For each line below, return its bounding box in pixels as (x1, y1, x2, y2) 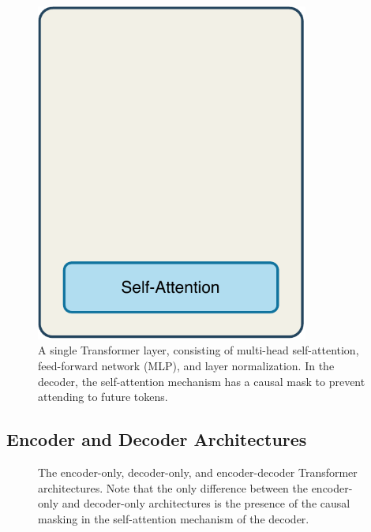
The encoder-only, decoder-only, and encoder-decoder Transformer (38, 464, 358, 481)
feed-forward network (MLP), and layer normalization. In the (38, 358, 335, 374)
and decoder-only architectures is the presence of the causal (62, 495, 350, 511)
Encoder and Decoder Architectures (6, 427, 307, 451)
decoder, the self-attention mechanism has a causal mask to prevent (38, 373, 365, 389)
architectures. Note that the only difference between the (38, 479, 308, 496)
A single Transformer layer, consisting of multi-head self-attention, (38, 342, 359, 358)
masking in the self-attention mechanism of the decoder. (38, 510, 309, 526)
